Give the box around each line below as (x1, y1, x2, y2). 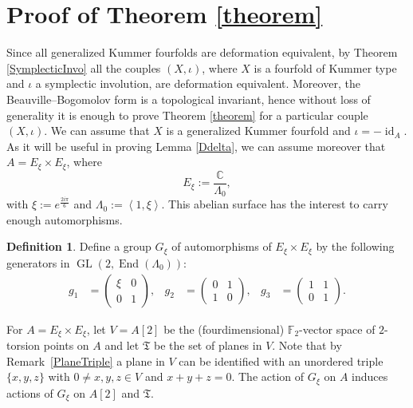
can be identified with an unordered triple (179, 352, 383, 369)
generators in (6, 254, 70, 271)
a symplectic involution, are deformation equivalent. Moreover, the (35, 75, 360, 92)
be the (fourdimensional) (163, 320, 285, 337)
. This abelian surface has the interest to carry (161, 196, 388, 212)
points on (43, 336, 89, 353)
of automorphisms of (171, 238, 272, 255)
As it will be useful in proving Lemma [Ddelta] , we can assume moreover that (6, 137, 386, 154)
